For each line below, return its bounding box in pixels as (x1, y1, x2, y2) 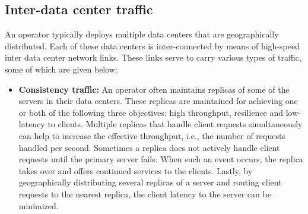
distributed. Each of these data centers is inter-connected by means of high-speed (5, 39, 300, 52)
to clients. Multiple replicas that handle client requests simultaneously (47, 118, 303, 130)
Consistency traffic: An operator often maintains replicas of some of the (18, 83, 290, 95)
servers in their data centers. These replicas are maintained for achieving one (18, 95, 298, 107)
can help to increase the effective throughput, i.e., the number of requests (18, 129, 285, 141)
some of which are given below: (5, 62, 118, 75)
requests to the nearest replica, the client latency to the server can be (18, 187, 271, 200)
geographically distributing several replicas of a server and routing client (18, 176, 282, 188)
